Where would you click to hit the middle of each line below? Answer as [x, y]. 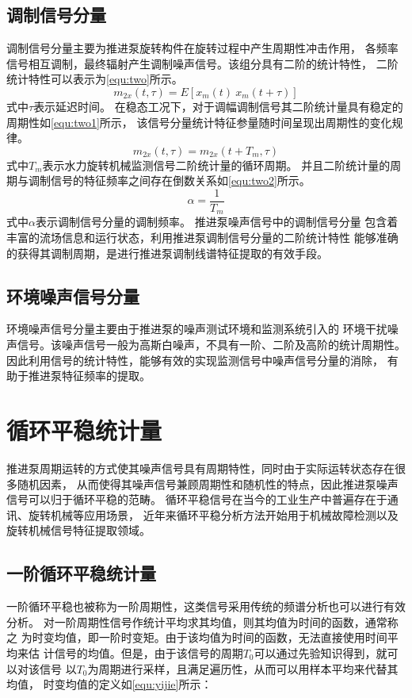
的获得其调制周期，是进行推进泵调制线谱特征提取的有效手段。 [167, 253]
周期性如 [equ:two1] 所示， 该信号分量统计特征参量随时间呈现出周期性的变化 [199, 122]
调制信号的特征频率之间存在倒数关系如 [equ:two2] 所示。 [169, 180]
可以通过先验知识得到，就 [320, 652]
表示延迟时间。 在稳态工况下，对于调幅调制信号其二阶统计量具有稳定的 [218, 106]
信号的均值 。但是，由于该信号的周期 [149, 652]
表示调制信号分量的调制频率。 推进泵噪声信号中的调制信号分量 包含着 [217, 222]
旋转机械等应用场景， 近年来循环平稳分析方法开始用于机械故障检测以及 [213, 514]
